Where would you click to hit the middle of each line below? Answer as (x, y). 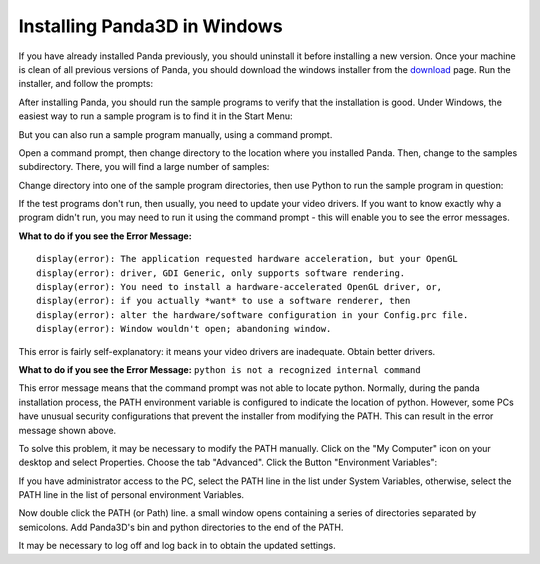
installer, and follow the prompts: (86, 84)
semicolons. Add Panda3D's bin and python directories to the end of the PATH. (181, 527)
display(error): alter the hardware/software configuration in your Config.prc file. (252, 314)
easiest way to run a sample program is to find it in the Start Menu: (155, 116)
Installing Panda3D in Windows (151, 26)
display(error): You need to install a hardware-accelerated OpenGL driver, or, (239, 287)
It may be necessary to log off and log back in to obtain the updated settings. (177, 546)
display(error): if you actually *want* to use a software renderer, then (223, 301)
